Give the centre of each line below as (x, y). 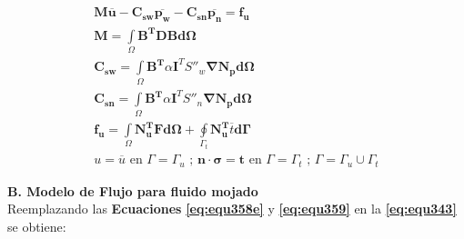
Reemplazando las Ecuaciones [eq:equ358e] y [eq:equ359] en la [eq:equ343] (232, 209)
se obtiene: (37, 226)
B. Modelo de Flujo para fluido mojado (133, 190)
